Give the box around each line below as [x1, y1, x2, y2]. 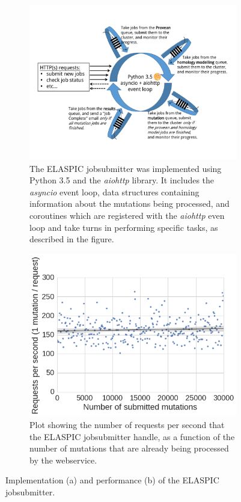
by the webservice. [29, 453, 97, 466]
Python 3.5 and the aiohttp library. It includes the [29, 174, 215, 186]
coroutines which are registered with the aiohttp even [29, 209, 225, 221]
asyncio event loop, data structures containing [29, 185, 200, 198]
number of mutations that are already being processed [29, 442, 229, 455]
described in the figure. [29, 233, 114, 245]
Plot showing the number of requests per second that [29, 418, 225, 431]
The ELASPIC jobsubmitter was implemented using [29, 162, 222, 174]
